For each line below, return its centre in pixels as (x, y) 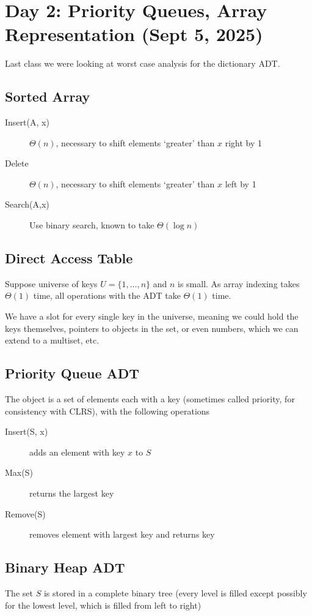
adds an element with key (77, 452)
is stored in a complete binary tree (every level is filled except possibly (175, 593)
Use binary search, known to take (92, 225)
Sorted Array (48, 96)
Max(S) (19, 472)
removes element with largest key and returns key (122, 534)
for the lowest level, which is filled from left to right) (103, 605)
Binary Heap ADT (65, 567)
